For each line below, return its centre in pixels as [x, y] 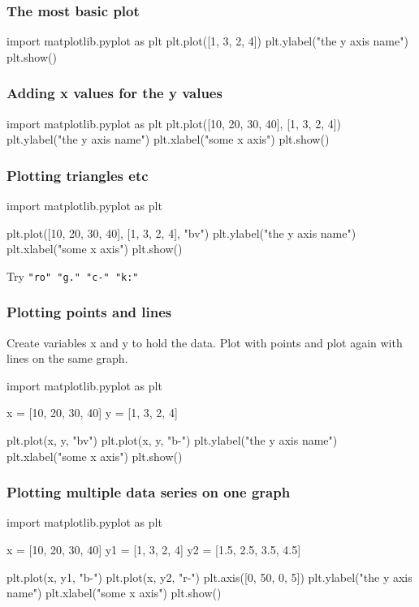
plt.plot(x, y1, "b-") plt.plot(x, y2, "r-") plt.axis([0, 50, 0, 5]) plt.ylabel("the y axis [209, 577]
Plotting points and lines [89, 312]
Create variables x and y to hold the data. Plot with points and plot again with [205, 342]
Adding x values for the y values [114, 93]
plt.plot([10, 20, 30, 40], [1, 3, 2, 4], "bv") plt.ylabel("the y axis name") [181, 232]
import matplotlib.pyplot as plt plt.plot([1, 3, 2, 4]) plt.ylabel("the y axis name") [207, 41]
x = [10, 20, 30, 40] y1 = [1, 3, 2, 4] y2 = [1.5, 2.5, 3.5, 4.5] [154, 550]
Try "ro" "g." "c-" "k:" [73, 276]
